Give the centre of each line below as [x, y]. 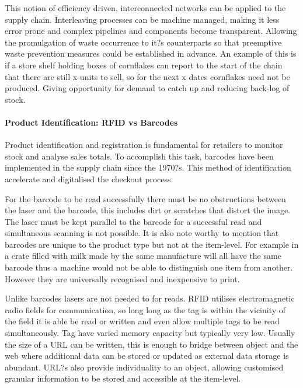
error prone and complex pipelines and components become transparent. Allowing [151, 31]
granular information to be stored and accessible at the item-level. [123, 378]
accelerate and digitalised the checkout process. [89, 179]
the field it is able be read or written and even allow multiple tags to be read [142, 321]
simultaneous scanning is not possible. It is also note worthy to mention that [142, 233]
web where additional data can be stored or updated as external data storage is [147, 356]
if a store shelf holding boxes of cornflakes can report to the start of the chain [144, 65]
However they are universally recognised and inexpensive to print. [122, 278]
